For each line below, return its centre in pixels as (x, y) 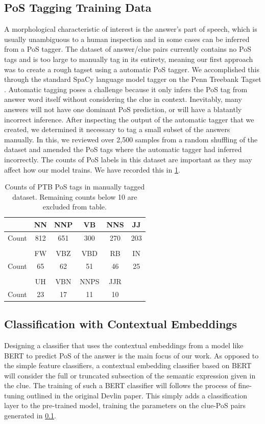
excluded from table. (75, 207)
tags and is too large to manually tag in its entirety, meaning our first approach (129, 59)
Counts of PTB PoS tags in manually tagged (75, 187)
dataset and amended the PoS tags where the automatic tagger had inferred (123, 149)
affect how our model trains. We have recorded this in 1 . (92, 169)
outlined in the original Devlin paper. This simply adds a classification (137, 395)
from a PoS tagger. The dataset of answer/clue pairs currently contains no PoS (128, 49)
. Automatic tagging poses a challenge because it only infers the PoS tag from (126, 89)
